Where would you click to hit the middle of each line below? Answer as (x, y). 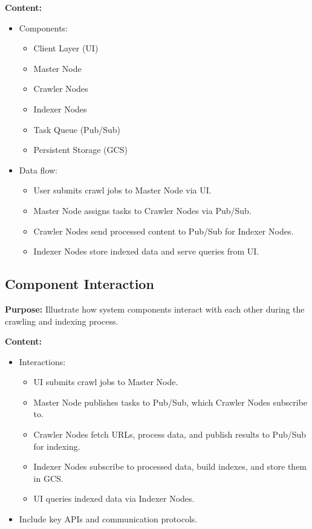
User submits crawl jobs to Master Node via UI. (122, 190)
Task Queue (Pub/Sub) (77, 129)
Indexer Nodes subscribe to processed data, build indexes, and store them (170, 466)
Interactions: (42, 361)
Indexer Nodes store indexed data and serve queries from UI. (146, 251)
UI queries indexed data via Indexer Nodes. (114, 498)
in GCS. (48, 478)
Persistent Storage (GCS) (80, 150)
